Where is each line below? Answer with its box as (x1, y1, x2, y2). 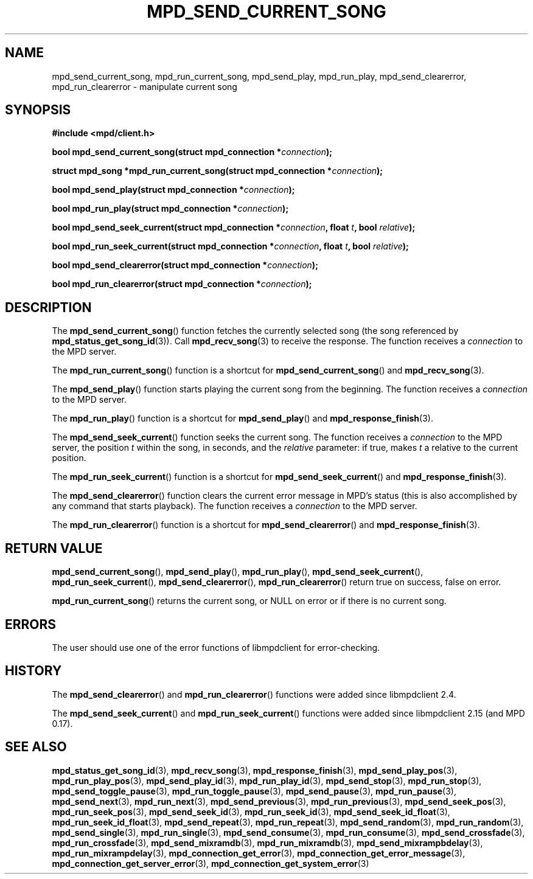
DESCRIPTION (5, 299, 92, 315)
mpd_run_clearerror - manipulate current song (52, 81, 237, 92)
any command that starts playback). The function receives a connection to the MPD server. (52, 501, 417, 512)
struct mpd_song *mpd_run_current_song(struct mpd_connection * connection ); (52, 165, 383, 176)
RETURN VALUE (5, 540, 103, 556)
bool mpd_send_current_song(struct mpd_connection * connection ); (52, 147, 333, 158)
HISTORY (5, 663, 62, 679)
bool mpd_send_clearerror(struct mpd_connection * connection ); (52, 260, 318, 271)
